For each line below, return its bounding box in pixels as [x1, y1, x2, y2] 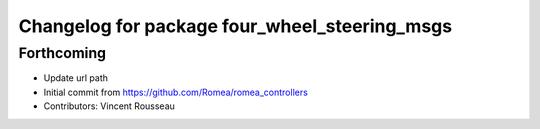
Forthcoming [18, 44, 107, 62]
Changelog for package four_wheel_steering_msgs [18, 15, 453, 37]
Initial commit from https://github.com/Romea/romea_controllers [43, 86, 309, 98]
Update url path [43, 72, 109, 84]
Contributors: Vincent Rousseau [43, 100, 175, 112]
